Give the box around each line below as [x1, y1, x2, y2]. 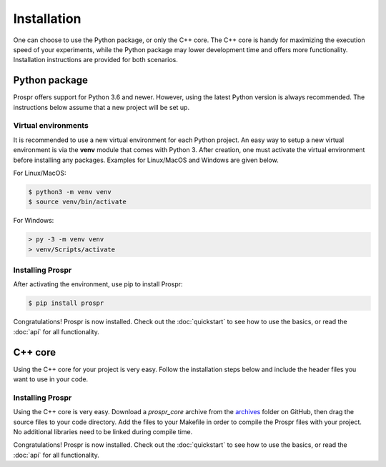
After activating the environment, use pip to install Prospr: [13, 280, 183, 288]
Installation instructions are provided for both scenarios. [13, 56, 178, 64]
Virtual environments [13, 121, 89, 131]
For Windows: [13, 216, 54, 225]
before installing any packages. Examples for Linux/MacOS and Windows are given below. [13, 156, 279, 164]
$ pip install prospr [28, 299, 104, 307]
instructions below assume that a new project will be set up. [13, 103, 189, 111]
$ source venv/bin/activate [28, 198, 127, 206]
